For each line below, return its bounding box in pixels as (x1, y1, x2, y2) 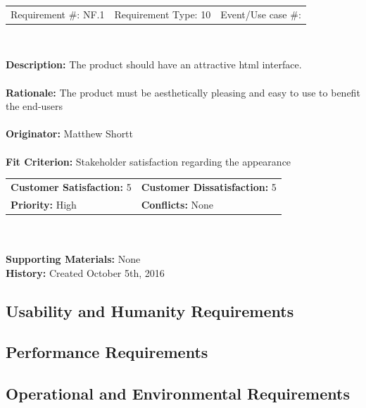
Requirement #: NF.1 (11, 6, 105, 21)
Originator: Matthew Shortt (6, 126, 134, 141)
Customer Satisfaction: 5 (11, 179, 132, 194)
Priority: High (11, 197, 77, 211)
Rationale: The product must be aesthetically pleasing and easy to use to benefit (6, 85, 360, 99)
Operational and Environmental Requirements (6, 383, 350, 404)
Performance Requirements (6, 341, 208, 363)
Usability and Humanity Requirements (6, 299, 294, 321)
